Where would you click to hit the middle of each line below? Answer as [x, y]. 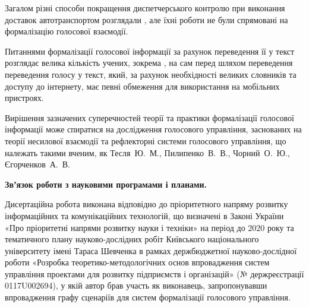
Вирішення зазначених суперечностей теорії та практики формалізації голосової [149, 117]
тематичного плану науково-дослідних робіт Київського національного [132, 239]
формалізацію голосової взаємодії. [67, 31]
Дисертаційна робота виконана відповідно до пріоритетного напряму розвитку [146, 204]
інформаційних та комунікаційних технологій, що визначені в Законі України [144, 215]
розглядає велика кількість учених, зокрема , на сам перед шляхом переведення [149, 63]
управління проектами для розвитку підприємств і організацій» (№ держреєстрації [154, 273]
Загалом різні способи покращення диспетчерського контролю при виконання [145, 8]
